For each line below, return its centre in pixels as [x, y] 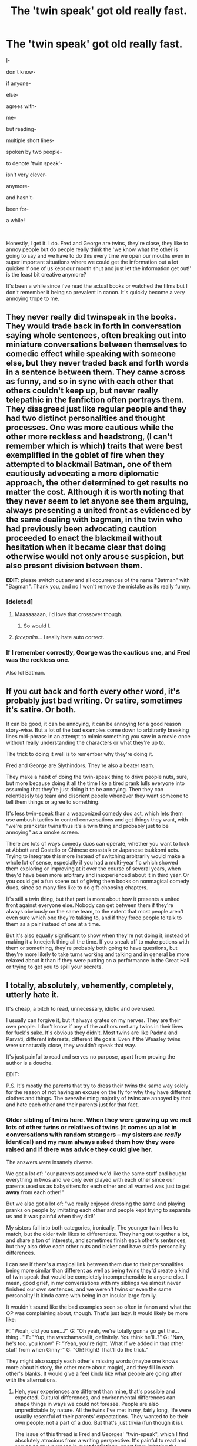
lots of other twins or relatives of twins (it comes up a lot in [92, 1127]
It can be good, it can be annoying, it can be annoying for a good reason [94, 724]
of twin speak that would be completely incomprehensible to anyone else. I [97, 1277]
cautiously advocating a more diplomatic [83, 474]
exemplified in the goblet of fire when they [85, 455]
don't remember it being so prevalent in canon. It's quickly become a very [96, 292]
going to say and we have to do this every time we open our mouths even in [98, 255]
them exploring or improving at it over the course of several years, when [94, 869]
